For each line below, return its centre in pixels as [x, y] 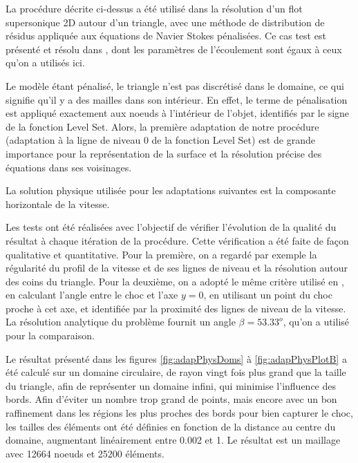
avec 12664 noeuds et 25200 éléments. [85, 453]
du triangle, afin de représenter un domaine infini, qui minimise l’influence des [171, 385]
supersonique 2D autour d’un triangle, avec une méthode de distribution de [165, 22]
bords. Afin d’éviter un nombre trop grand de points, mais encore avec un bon [171, 399]
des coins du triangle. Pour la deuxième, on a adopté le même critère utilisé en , [175, 281]
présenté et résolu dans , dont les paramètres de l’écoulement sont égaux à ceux [174, 49]
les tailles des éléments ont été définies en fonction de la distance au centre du [171, 426]
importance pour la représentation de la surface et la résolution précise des [164, 153]
